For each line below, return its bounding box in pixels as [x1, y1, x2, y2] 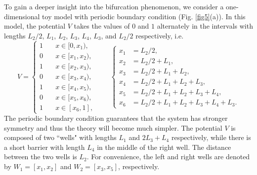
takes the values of [74, 21, 130, 31]
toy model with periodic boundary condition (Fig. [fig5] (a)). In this [42, 11, 246, 21]
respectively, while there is [171, 132, 251, 142]
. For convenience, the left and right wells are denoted [86, 151, 250, 162]
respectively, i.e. [135, 30, 184, 40]
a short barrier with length [4, 141, 85, 152]
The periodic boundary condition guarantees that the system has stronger [4, 113, 228, 123]
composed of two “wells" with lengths [4, 132, 117, 142]
